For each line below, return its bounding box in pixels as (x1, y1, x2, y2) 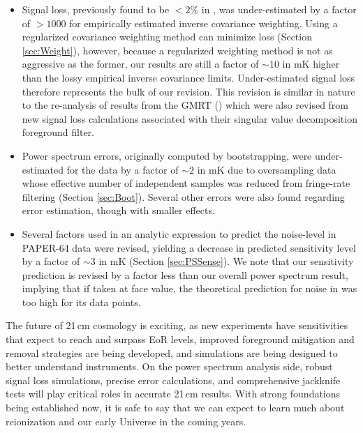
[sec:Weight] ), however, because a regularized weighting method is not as (22, 43, 333, 57)
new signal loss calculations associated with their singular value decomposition (22, 111, 357, 126)
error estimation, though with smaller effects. (22, 203, 215, 218)
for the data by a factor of (66, 162, 179, 176)
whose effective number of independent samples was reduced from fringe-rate (22, 176, 350, 190)
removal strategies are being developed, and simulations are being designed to (6, 345, 338, 360)
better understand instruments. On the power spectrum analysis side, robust (6, 359, 333, 374)
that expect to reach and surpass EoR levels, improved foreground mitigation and (6, 332, 355, 347)
